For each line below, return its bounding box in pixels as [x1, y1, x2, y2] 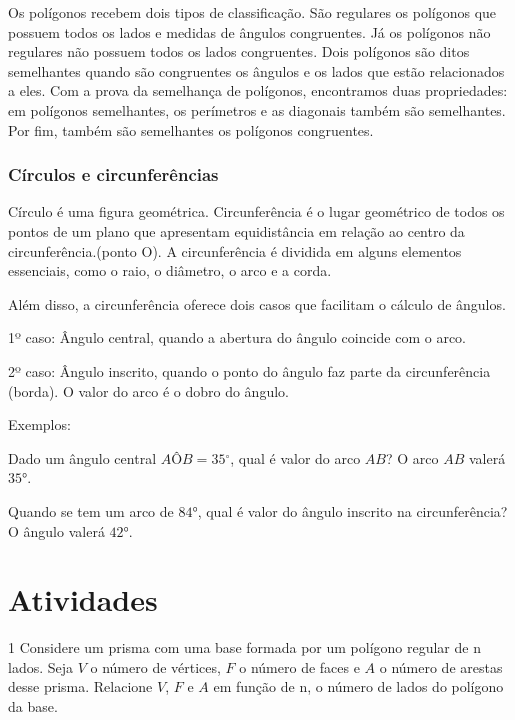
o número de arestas [379, 656, 503, 677]
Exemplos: [8, 414, 71, 435]
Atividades [8, 579, 158, 620]
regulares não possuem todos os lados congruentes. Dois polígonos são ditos [8, 41, 470, 62]
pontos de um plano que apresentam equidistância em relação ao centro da [8, 220, 465, 241]
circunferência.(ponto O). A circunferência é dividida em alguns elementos [8, 240, 462, 261]
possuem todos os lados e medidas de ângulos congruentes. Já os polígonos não [8, 21, 491, 42]
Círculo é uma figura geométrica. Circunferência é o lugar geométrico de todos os [8, 201, 505, 222]
